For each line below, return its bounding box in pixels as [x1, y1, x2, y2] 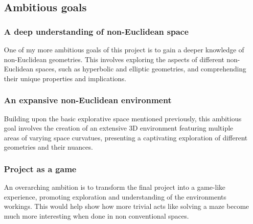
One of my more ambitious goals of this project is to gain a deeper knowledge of [4, 45, 244, 54]
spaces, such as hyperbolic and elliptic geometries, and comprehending [35, 64, 246, 74]
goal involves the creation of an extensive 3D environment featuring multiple [4, 123, 233, 133]
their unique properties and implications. [4, 73, 126, 83]
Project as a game [4, 162, 76, 175]
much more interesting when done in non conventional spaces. [4, 210, 189, 221]
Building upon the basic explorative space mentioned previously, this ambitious [4, 113, 242, 123]
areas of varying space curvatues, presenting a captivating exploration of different [4, 132, 248, 142]
